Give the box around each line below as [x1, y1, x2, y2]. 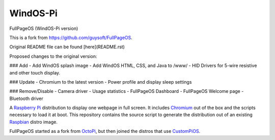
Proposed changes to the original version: [9, 53, 97, 59]
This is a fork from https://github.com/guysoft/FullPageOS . [9, 34, 132, 41]
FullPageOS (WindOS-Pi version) [9, 25, 78, 31]
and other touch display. [9, 69, 61, 76]
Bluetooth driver [9, 95, 43, 101]
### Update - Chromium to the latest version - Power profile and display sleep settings [9, 79, 192, 85]
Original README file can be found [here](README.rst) [9, 44, 125, 50]
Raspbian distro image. [9, 119, 58, 125]
